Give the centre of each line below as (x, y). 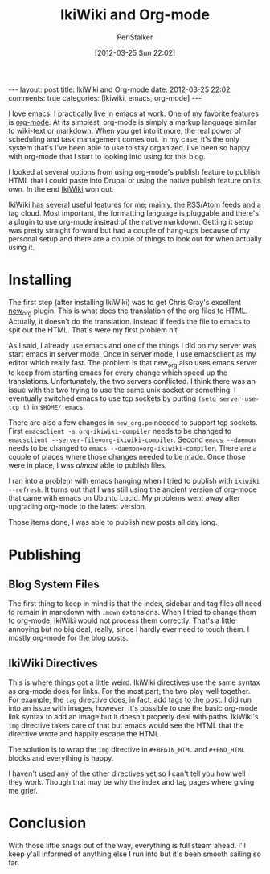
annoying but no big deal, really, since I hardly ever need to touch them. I (129, 629)
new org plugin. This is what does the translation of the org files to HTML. (128, 311)
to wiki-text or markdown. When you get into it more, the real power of (125, 130)
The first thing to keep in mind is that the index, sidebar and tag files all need (135, 604)
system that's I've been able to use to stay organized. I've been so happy (129, 147)
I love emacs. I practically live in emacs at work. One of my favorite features (134, 113)
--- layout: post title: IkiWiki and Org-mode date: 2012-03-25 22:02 (119, 89)
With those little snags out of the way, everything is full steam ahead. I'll (127, 846)
